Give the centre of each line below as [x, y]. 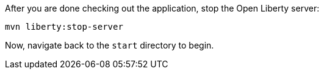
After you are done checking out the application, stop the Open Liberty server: [162, 8]
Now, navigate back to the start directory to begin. [110, 45]
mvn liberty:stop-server [64, 27]
